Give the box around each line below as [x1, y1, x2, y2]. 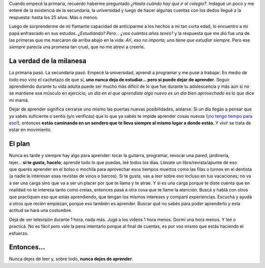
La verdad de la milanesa [9, 57, 87, 65]
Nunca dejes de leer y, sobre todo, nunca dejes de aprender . [9, 256, 133, 262]
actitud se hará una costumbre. [9, 208, 72, 214]
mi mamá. [9, 97, 29, 103]
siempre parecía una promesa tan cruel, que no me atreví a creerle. [9, 44, 145, 50]
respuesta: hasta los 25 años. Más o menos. [9, 14, 98, 20]
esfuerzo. [9, 230, 29, 236]
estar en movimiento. [9, 127, 52, 133]
